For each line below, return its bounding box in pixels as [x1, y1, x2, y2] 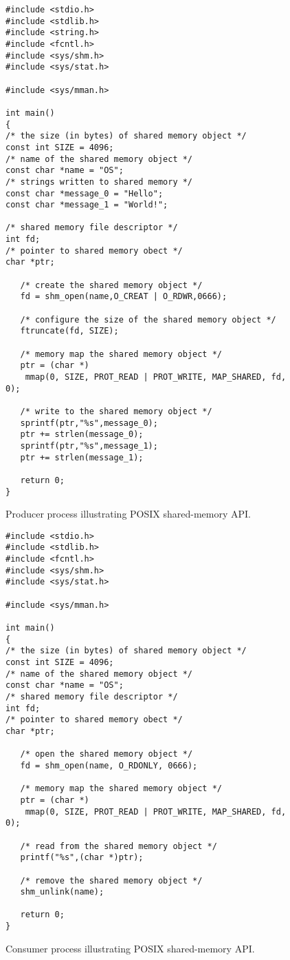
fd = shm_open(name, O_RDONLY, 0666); [20, 760, 198, 770]
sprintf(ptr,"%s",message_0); [20, 418, 158, 428]
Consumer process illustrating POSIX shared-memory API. [5, 941, 255, 955]
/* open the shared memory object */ [20, 749, 193, 759]
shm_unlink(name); [20, 887, 104, 897]
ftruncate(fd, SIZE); [20, 326, 119, 336]
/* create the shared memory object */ [20, 280, 203, 290]
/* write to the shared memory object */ [20, 406, 212, 416]
